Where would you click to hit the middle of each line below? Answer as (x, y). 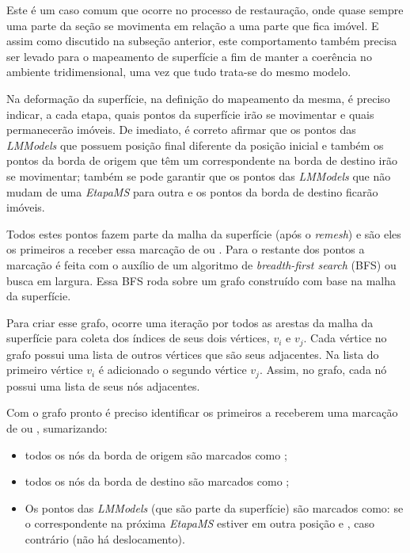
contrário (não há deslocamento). (105, 538)
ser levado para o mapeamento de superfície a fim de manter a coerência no (189, 56)
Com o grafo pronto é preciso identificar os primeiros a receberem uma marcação (202, 412)
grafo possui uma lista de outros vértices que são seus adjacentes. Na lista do (193, 354)
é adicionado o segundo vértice (173, 370)
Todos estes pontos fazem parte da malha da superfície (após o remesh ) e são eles (204, 233)
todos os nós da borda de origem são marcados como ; (156, 454)
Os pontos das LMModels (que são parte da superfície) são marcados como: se (214, 507)
